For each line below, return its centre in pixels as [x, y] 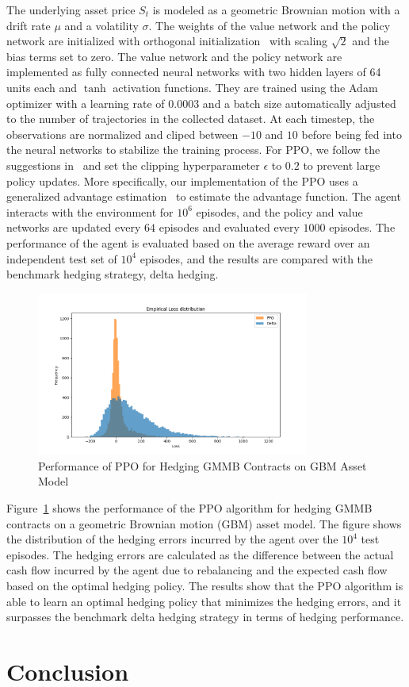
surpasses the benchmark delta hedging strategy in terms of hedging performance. [205, 617]
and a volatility [101, 25]
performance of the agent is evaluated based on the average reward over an [188, 242]
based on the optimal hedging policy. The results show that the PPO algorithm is [205, 585]
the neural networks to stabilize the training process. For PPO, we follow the [193, 150]
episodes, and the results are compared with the [256, 258]
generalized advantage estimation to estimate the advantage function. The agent [204, 196]
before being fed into [352, 134]
